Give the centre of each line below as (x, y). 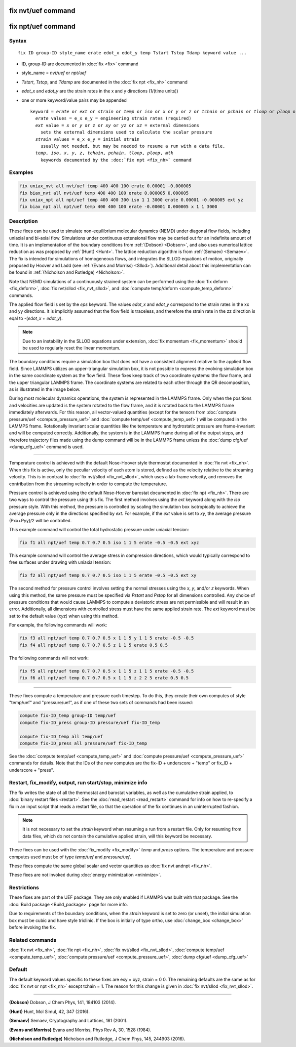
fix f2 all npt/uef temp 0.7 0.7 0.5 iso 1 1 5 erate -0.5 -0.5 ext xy (108, 575)
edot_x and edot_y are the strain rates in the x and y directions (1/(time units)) (100, 91)
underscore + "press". (32, 770)
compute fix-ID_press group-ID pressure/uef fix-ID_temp (90, 722)
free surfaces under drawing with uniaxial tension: (60, 562)
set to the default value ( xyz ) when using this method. (64, 616)
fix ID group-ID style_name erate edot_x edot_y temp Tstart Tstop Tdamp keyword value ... (132, 53)
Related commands (33, 940)
